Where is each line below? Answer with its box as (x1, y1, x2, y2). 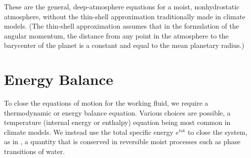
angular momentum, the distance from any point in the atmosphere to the (4, 30, 229, 40)
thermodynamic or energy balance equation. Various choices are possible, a (4, 107, 231, 118)
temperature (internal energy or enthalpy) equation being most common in (4, 117, 231, 127)
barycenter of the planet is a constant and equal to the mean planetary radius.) (4, 40, 245, 50)
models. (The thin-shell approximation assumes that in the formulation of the (4, 21, 239, 31)
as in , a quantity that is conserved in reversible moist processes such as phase (4, 136, 241, 147)
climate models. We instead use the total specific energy (4, 126, 173, 137)
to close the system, (188, 126, 248, 137)
